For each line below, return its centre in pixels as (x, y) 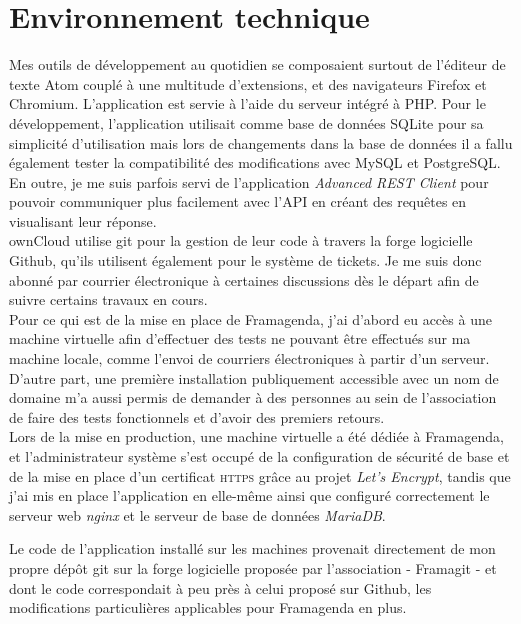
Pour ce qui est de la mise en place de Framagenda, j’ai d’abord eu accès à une (250, 318)
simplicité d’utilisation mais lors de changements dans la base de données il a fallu (261, 142)
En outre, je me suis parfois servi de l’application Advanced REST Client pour (249, 181)
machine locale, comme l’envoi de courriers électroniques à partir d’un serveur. (249, 358)
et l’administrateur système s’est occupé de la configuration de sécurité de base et (259, 456)
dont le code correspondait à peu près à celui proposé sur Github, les (220, 587)
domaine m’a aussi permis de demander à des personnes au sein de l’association (253, 397)
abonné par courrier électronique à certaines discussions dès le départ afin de (244, 279)
